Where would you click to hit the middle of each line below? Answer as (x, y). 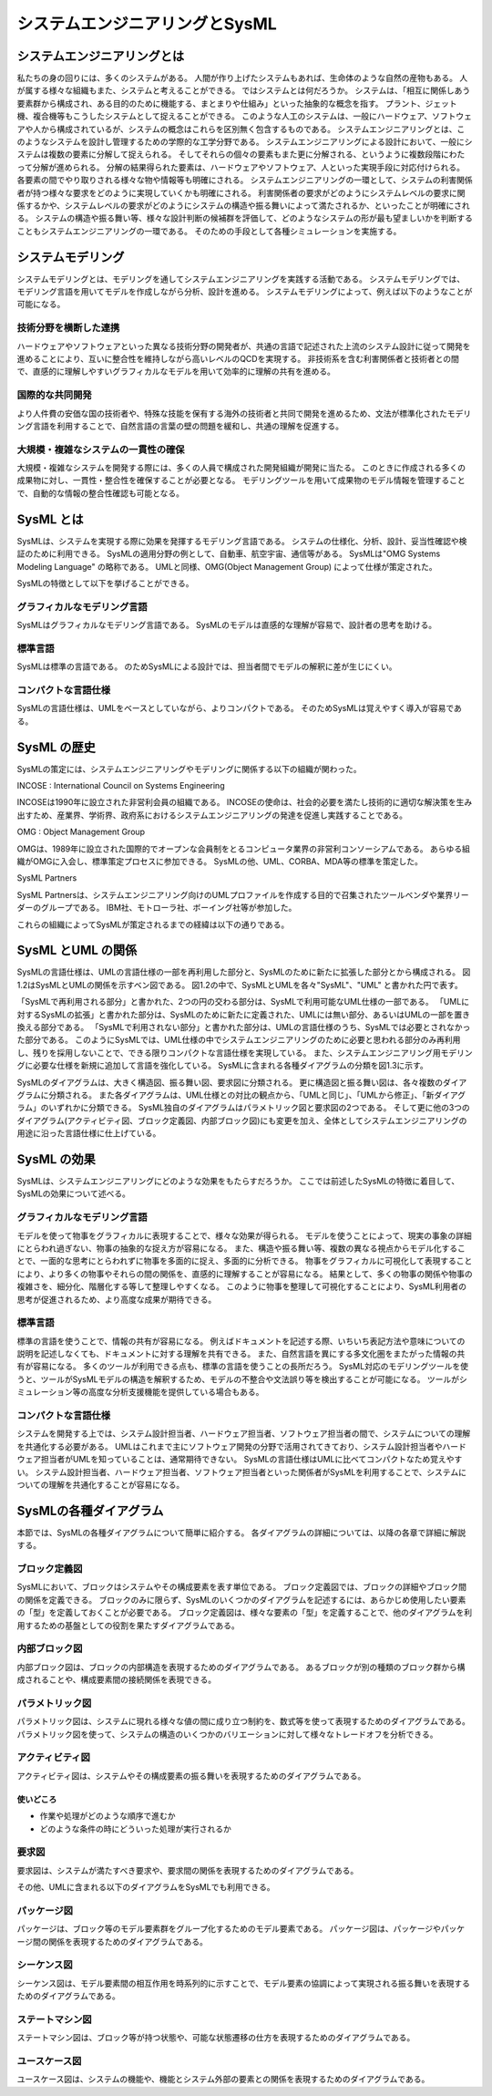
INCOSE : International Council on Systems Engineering (121, 785)
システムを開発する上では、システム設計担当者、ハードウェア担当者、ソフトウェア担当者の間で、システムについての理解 (244, 1434)
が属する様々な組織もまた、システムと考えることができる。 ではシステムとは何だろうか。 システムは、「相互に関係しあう (244, 90)
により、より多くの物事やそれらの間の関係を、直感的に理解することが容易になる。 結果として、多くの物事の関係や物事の (245, 1274)
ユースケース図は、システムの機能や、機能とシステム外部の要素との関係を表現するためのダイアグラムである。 (223, 2080)
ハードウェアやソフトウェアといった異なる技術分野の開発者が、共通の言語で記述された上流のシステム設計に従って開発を (244, 346)
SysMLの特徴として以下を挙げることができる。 (106, 583)
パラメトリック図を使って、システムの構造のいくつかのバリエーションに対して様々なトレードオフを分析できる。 (227, 1734)
